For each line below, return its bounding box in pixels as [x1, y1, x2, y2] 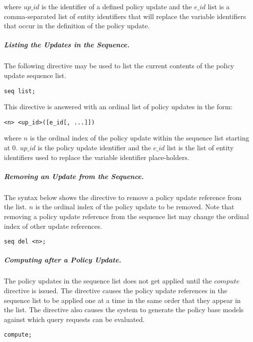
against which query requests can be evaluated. [4, 314, 145, 324]
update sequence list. [4, 70, 66, 80]
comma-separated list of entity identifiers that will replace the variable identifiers [4, 11, 246, 21]
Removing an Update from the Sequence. [4, 171, 144, 181]
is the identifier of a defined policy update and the [42, 1, 192, 11]
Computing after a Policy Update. [4, 255, 122, 265]
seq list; [4, 87, 36, 95]
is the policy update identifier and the [38, 142, 151, 153]
